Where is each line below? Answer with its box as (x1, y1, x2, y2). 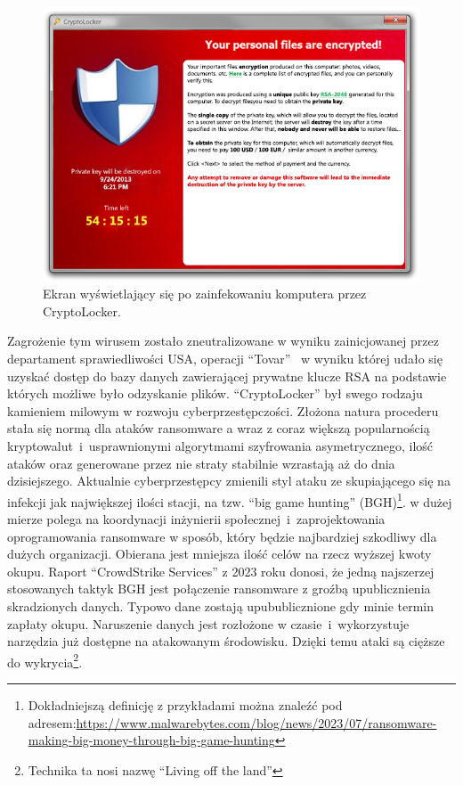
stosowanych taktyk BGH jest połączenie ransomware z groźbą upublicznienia (7, 579, 431, 598)
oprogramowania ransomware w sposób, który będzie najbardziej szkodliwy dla (7, 527, 437, 545)
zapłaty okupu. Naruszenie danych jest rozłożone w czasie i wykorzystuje (7, 614, 410, 633)
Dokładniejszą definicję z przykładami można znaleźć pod (28, 695, 343, 714)
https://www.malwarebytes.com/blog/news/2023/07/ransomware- (76, 713, 437, 732)
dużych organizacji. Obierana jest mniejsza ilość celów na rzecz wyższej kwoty (7, 544, 432, 563)
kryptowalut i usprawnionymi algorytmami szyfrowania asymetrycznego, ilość (7, 436, 434, 454)
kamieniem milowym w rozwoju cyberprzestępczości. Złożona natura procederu (7, 401, 439, 420)
